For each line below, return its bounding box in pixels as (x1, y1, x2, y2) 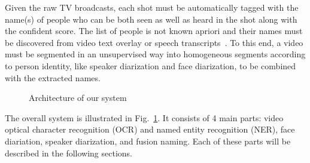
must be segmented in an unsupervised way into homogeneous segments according (5, 48, 306, 60)
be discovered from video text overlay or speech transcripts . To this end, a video (5, 36, 303, 48)
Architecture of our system (29, 91, 127, 104)
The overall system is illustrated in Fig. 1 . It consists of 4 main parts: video (5, 111, 284, 124)
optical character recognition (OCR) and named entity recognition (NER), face (5, 123, 295, 136)
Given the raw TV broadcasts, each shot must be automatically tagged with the (5, 1, 299, 13)
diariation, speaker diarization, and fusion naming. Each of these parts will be (5, 134, 291, 147)
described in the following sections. (5, 146, 132, 159)
